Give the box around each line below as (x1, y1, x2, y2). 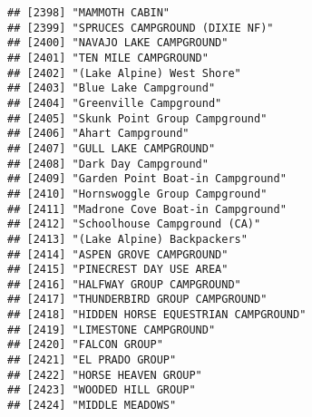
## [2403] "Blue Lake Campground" (7, 82, 216, 95)
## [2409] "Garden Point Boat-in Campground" (7, 172, 287, 186)
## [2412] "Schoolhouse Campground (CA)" (7, 218, 261, 231)
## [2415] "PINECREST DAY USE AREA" (7, 263, 229, 276)
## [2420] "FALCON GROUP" (7, 338, 163, 352)
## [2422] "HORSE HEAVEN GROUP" (7, 368, 202, 382)
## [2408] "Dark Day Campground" (7, 157, 209, 170)
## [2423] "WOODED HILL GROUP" (7, 383, 196, 397)
